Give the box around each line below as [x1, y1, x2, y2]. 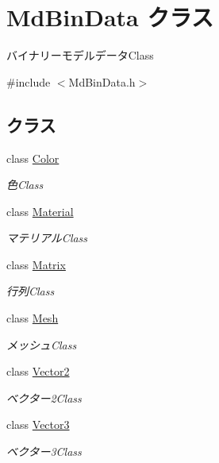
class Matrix [6, 256, 66, 272]
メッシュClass [6, 336, 77, 353]
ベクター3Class [6, 443, 82, 460]
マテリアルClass [6, 230, 88, 246]
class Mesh [6, 310, 59, 326]
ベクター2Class [6, 389, 82, 406]
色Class [6, 176, 44, 193]
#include [6, 73, 51, 90]
